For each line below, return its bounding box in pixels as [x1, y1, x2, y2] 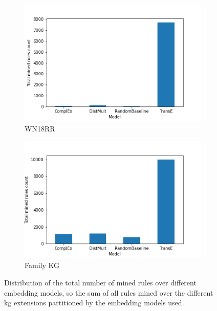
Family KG [25, 260, 59, 271]
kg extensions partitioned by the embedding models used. [4, 297, 184, 308]
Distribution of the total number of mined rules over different [4, 277, 197, 288]
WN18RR [25, 123, 55, 134]
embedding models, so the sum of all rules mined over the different [4, 287, 213, 298]
